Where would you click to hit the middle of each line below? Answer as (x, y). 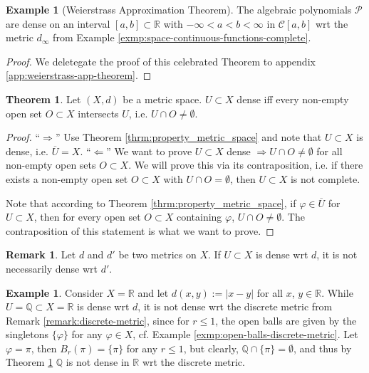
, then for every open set (87, 217)
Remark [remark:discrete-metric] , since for (98, 320)
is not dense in (98, 362)
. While (337, 292)
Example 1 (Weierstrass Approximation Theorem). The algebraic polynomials (179, 9)
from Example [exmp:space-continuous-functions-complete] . (182, 37)
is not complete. (325, 178)
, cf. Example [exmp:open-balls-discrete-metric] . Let (245, 334)
